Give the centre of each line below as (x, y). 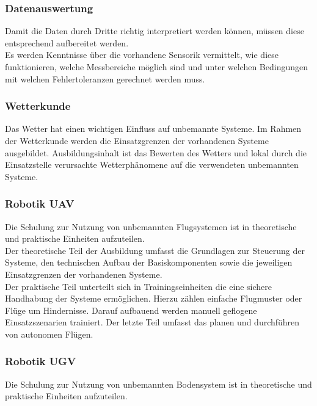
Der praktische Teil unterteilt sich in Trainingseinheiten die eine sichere (139, 286)
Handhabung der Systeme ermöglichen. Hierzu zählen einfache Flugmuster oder (154, 298)
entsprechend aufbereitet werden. (67, 42)
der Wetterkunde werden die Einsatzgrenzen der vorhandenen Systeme (137, 140)
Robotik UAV (40, 204)
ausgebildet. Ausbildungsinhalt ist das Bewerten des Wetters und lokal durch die (156, 152)
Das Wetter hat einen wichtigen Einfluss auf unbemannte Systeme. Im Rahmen (153, 129)
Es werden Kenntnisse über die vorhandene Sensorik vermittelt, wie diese (142, 55)
